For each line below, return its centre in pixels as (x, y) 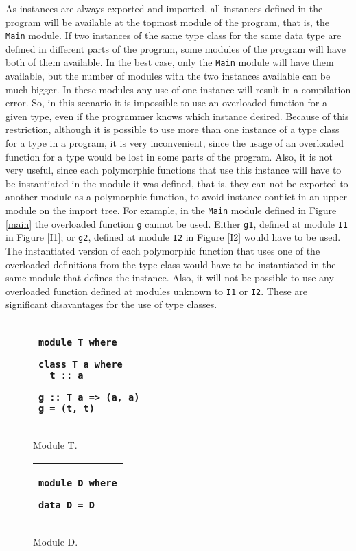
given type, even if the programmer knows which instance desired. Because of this (177, 116)
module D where (78, 483)
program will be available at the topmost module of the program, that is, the (168, 22)
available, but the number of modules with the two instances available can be (168, 76)
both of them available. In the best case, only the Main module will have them (170, 62)
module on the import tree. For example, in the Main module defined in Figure (171, 210)
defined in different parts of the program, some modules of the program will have (176, 48)
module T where (78, 343)
